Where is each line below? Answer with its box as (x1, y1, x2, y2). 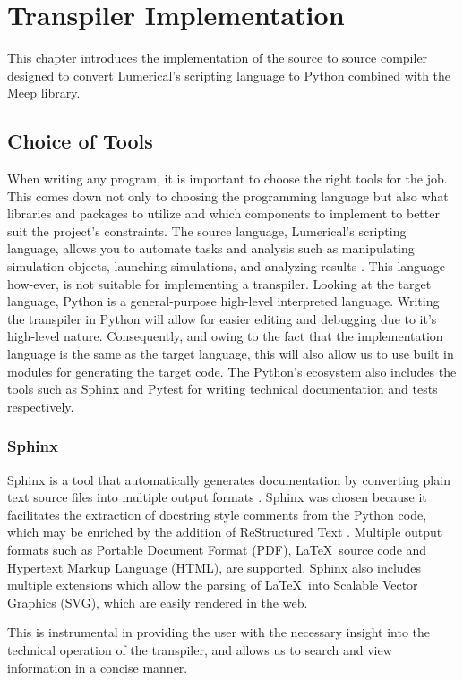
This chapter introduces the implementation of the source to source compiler (7, 48, 428, 67)
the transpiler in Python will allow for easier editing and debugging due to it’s (7, 309, 437, 327)
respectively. (7, 396, 74, 415)
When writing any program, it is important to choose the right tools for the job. (7, 169, 448, 188)
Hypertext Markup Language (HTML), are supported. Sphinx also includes (7, 557, 422, 576)
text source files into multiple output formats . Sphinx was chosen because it (7, 488, 427, 506)
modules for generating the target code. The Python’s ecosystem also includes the (7, 361, 457, 380)
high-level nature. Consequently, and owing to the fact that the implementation (7, 327, 443, 345)
